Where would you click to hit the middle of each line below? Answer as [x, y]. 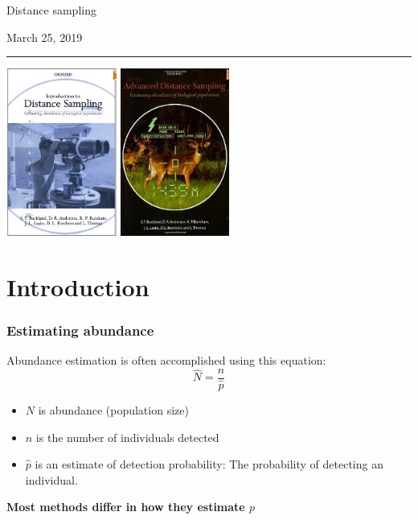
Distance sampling [51, 10]
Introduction [78, 286]
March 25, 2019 [45, 37]
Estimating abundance [80, 330]
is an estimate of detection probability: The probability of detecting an [209, 464]
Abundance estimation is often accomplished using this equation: [166, 360]
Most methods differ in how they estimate [126, 507]
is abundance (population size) [113, 409]
